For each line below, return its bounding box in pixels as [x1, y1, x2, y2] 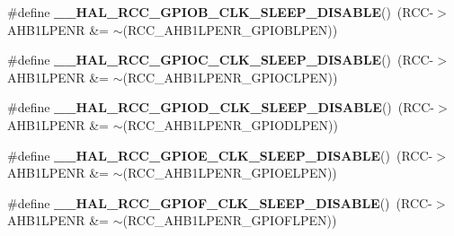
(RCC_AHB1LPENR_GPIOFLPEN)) [122, 211, 337, 230]
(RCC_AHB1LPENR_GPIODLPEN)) [122, 115, 338, 134]
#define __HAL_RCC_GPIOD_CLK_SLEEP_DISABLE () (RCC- [7, 98, 435, 117]
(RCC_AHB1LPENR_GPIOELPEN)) [122, 163, 337, 182]
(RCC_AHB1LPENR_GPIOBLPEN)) [122, 20, 338, 39]
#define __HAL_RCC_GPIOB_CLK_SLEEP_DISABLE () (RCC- [7, 3, 434, 21]
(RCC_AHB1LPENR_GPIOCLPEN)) [122, 67, 338, 86]
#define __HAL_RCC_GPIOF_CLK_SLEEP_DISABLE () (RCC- [7, 193, 432, 212]
